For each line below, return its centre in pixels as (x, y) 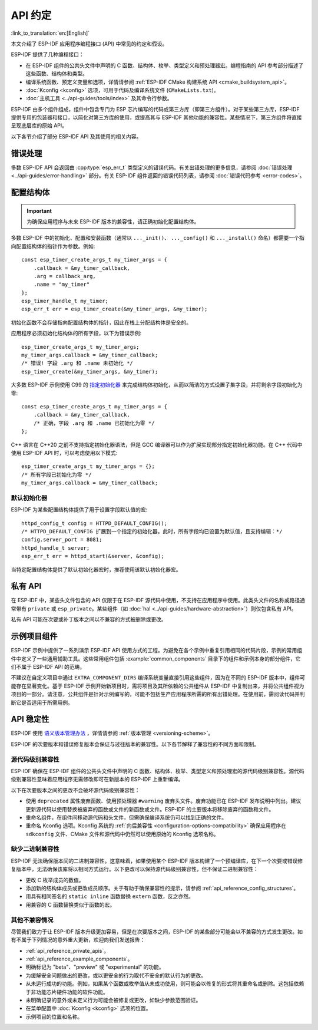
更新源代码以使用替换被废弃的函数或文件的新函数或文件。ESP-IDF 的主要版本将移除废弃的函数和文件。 (150, 809)
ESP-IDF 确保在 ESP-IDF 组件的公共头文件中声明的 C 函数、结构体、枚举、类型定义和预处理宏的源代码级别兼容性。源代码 (158, 771)
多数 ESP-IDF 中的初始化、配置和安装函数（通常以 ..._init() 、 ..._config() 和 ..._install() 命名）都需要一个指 (158, 238)
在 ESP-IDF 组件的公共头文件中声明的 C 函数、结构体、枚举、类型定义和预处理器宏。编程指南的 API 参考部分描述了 (165, 65)
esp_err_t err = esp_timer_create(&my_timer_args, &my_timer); (115, 309)
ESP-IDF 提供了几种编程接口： (48, 55)
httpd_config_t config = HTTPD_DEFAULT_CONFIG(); (95, 523)
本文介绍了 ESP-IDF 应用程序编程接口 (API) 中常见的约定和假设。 (89, 44)
